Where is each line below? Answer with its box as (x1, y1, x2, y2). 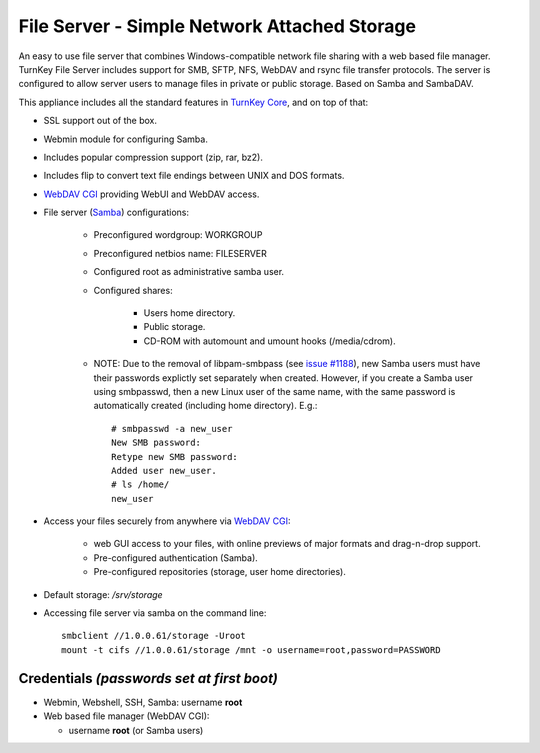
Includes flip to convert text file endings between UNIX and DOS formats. (43, 170, 345, 182)
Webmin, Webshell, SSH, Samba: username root (43, 696, 243, 708)
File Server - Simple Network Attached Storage (18, 15, 417, 37)
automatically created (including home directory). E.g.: (93, 400, 318, 412)
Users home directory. (143, 307, 236, 319)
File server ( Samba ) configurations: (43, 206, 190, 219)
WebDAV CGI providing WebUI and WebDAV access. (43, 188, 260, 200)
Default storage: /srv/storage (43, 588, 164, 600)
